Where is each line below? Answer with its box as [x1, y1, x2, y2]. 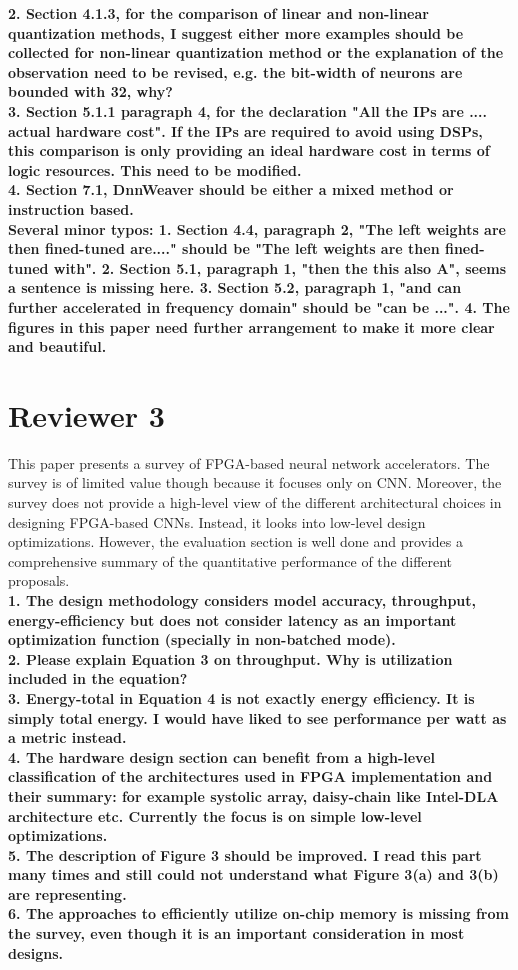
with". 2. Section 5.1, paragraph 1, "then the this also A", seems [53, 257, 507, 278]
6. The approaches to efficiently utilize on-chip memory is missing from [8, 903, 509, 924]
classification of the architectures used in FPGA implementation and [8, 766, 493, 787]
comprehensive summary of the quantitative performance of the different [8, 550, 453, 571]
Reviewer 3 [8, 394, 165, 435]
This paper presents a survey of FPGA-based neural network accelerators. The [8, 452, 490, 473]
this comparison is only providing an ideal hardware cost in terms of [8, 140, 490, 161]
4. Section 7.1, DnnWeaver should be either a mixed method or [8, 179, 454, 200]
